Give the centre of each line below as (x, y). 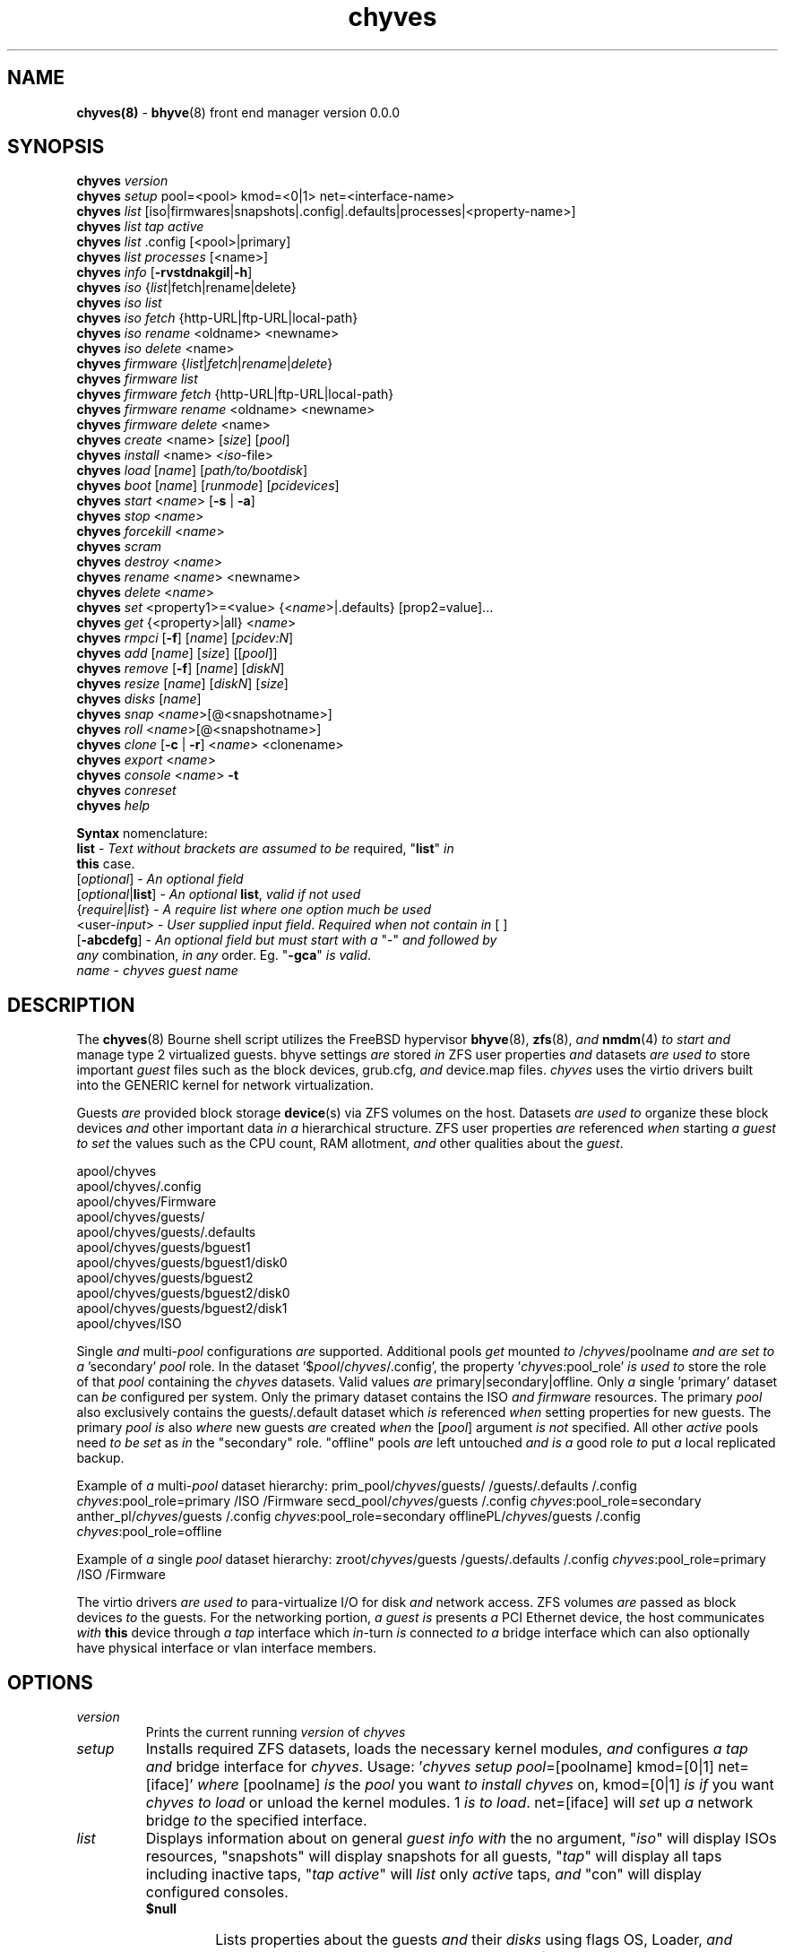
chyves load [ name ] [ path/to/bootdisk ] (192, 471)
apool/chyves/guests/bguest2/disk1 (182, 1309)
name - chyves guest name (157, 971)
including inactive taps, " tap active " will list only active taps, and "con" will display (423, 1874)
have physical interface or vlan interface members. (227, 1648)
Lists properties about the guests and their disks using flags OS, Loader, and (474, 1940)
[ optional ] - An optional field (160, 879)
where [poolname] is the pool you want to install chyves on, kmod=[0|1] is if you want (485, 1785)
